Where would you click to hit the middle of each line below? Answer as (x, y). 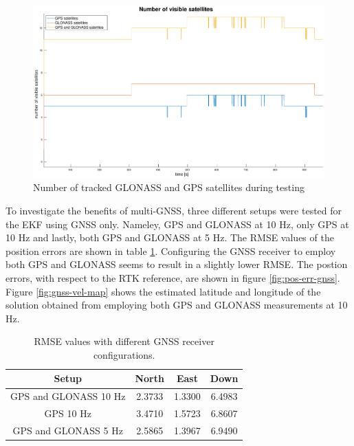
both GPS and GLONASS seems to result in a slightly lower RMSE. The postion (177, 264)
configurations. (124, 354)
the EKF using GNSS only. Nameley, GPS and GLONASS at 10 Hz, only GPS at (177, 224)
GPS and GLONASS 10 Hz (68, 396)
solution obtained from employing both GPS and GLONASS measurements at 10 (177, 305)
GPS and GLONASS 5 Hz (68, 430)
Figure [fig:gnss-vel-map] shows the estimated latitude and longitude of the (163, 291)
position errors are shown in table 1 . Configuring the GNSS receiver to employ (171, 250)
